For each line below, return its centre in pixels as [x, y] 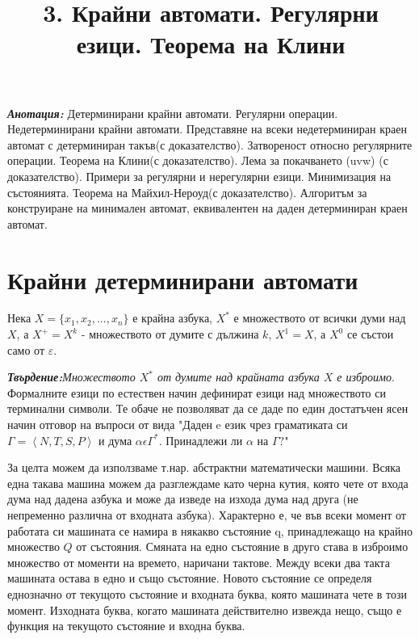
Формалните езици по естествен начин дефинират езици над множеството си [197, 392]
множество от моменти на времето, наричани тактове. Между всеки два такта [199, 562]
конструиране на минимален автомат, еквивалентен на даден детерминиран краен [207, 208]
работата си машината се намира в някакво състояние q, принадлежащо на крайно [210, 530]
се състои [370, 334]
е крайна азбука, [173, 318]
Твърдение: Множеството [71, 377]
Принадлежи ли [204, 440]
